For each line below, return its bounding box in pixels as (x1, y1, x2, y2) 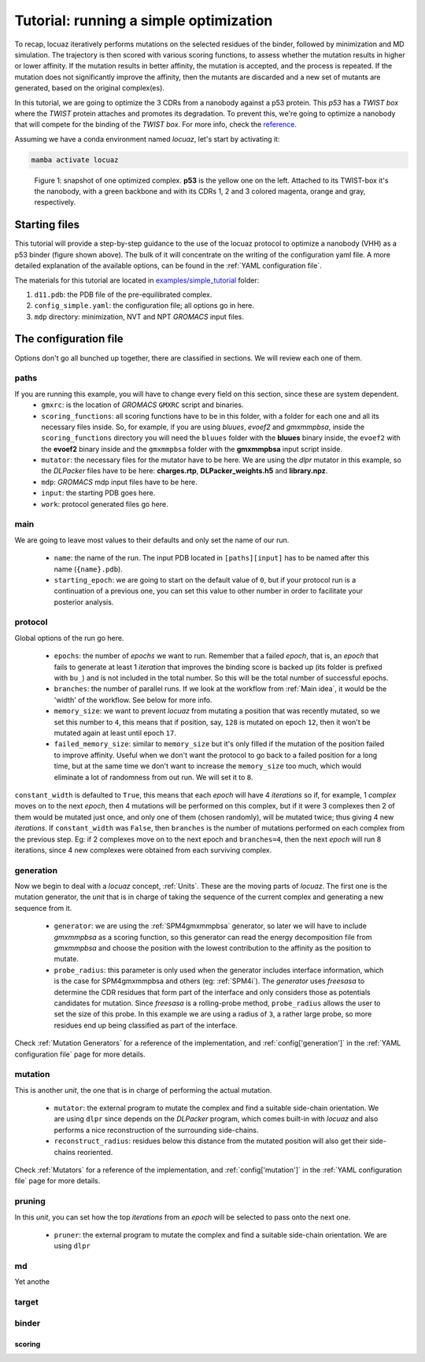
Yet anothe (14, 1277, 50, 1286)
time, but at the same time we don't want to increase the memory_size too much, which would (54, 761, 362, 771)
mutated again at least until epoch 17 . (54, 728, 177, 738)
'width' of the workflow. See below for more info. (54, 695, 213, 705)
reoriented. (77, 1147, 113, 1157)
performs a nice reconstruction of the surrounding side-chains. (54, 1125, 259, 1134)
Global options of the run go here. (14, 633, 124, 642)
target (14, 1297, 39, 1308)
